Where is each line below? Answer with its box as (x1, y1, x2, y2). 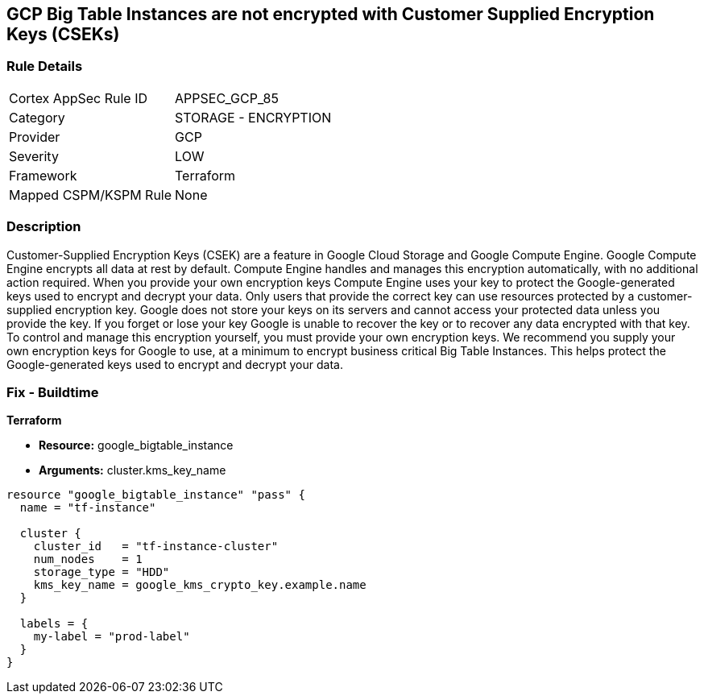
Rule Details (6, 58, 83, 75)
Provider (9, 128, 60, 145)
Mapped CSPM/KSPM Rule (9, 186, 172, 203)
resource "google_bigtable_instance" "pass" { (6, 488, 305, 502)
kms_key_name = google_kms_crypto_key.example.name (33, 578, 366, 592)
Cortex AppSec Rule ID (9, 89, 148, 106)
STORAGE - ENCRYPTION (175, 109, 332, 126)
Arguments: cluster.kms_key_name (39, 463, 226, 478)
